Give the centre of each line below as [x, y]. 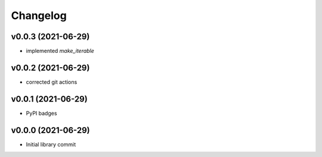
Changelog [39, 15]
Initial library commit [51, 144]
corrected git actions [52, 82]
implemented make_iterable [60, 51]
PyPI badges [41, 113]
